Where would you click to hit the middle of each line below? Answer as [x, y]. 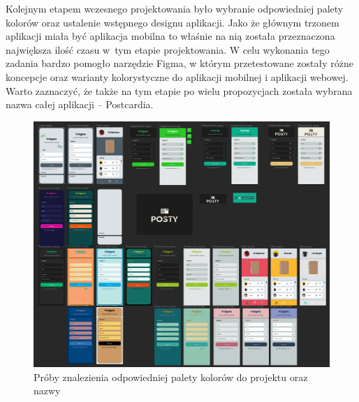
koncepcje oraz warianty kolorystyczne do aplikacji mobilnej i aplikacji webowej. [177, 76]
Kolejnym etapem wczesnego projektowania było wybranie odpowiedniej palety [175, 8]
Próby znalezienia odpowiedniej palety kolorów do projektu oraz [171, 377]
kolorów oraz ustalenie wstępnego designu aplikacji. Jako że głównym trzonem [173, 22]
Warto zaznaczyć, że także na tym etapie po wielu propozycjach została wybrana [179, 90]
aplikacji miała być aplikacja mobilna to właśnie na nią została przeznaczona [170, 36]
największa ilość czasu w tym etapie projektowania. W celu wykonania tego [168, 49]
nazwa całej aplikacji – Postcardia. [80, 104]
